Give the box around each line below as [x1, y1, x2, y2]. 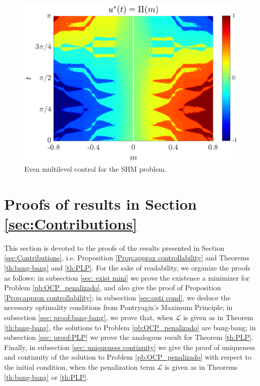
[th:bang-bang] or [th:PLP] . [4, 371, 89, 382]
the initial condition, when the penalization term [4, 362, 155, 372]
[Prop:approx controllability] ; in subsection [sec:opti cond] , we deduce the [4, 292, 231, 302]
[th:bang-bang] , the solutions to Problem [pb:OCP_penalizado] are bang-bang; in [4, 322, 256, 332]
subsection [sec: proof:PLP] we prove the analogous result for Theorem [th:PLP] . [4, 332, 253, 342]
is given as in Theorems [165, 362, 238, 372]
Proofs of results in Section [4, 193, 197, 214]
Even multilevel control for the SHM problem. [24, 163, 167, 174]
